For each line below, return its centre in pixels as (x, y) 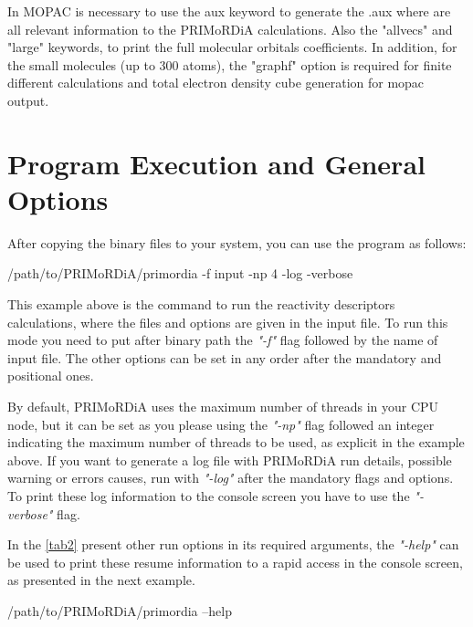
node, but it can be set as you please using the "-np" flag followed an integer (221, 424)
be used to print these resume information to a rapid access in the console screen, (235, 562)
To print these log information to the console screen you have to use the (209, 496)
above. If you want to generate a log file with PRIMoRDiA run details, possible (230, 460)
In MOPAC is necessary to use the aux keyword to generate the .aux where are (229, 11)
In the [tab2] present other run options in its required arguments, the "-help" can (233, 544)
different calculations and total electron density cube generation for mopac (216, 83)
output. (28, 100)
